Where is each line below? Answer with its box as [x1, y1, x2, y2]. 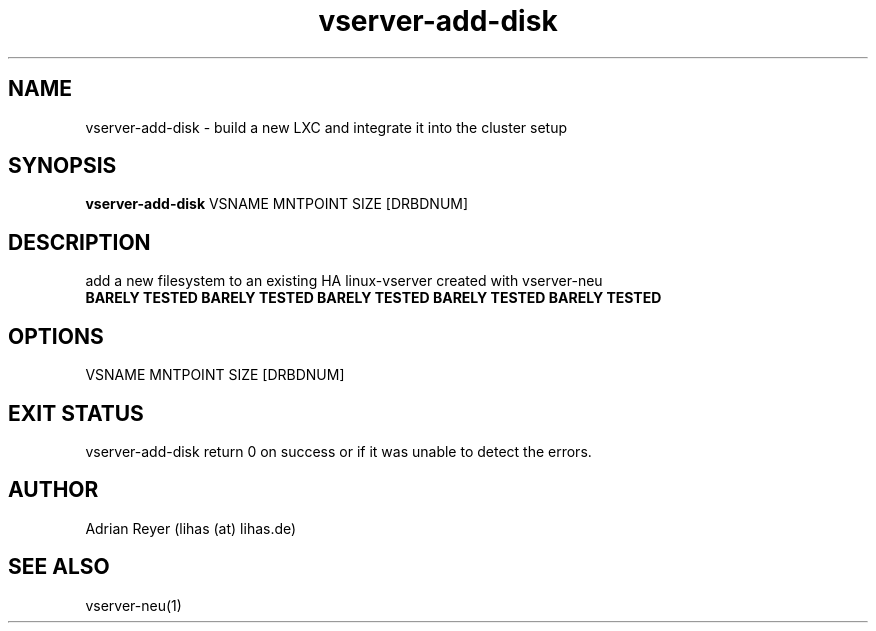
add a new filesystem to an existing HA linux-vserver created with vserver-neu [85, 272, 603, 290]
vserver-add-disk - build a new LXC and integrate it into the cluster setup [85, 118, 568, 136]
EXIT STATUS [8, 400, 144, 426]
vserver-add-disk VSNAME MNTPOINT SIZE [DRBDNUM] [85, 195, 469, 213]
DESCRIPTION [8, 229, 151, 255]
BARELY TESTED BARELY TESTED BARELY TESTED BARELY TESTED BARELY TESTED [85, 289, 662, 307]
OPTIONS [8, 323, 104, 349]
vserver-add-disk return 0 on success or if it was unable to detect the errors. [85, 442, 592, 460]
